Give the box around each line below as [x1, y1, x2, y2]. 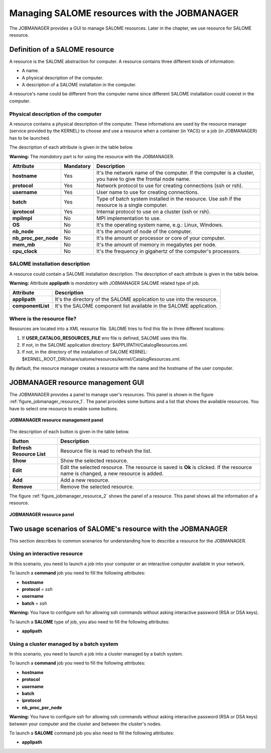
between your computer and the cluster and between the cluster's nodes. [9, 721, 162, 727]
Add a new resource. [60, 476, 110, 483]
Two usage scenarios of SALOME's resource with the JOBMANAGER [9, 524, 228, 533]
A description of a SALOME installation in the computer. [22, 82, 137, 88]
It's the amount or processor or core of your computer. [96, 234, 226, 241]
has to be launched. [9, 135, 50, 141]
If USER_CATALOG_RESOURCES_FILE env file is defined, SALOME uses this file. [22, 335, 188, 341]
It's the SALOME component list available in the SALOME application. [55, 302, 218, 309]
